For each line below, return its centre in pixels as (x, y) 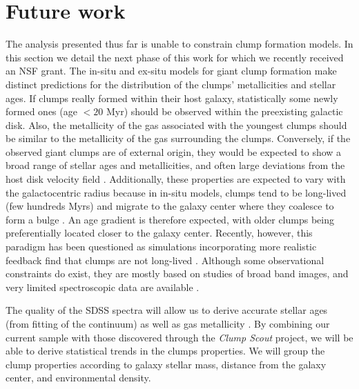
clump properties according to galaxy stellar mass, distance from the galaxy (166, 364)
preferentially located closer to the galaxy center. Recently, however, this (159, 233)
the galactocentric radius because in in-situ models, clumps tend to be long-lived (176, 192)
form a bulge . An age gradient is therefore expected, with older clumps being (170, 219)
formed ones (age (41, 111)
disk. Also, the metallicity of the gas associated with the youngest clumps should (176, 124)
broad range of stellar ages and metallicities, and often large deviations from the (175, 165)
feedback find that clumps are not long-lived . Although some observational (165, 260)
